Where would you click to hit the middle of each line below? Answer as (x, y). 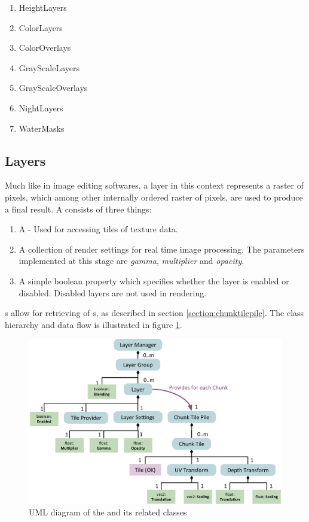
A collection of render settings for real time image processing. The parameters (162, 249)
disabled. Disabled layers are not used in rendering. (113, 292)
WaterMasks (42, 128)
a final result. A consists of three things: (78, 209)
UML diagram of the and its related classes (108, 512)
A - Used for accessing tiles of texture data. (98, 229)
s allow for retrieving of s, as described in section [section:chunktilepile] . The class (154, 313)
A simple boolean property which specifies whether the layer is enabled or (154, 280)
